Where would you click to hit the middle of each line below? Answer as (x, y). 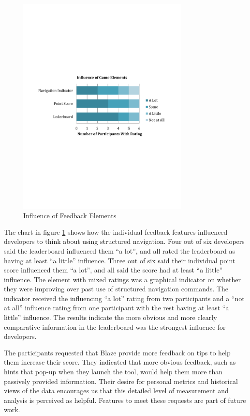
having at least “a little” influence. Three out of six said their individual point (120, 260)
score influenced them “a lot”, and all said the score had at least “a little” (113, 270)
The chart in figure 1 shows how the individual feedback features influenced (116, 232)
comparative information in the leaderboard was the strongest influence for (115, 327)
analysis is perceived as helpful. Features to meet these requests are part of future (125, 400)
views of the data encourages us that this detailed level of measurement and (116, 391)
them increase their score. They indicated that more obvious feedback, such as (120, 362)
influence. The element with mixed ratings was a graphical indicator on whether (122, 279)
